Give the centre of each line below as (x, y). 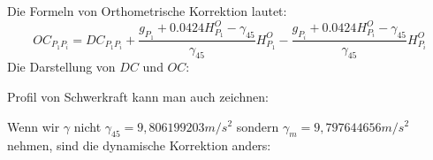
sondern (258, 126)
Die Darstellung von (61, 67)
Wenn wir (34, 126)
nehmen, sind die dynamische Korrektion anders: (139, 145)
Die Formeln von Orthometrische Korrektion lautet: (147, 11)
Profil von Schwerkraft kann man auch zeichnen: (138, 96)
